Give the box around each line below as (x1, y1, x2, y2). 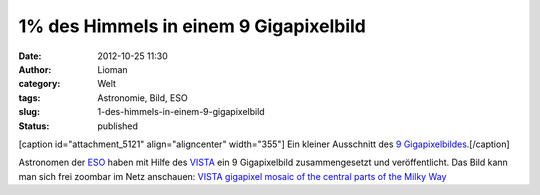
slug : (18, 106, 40, 118)
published (97, 120, 139, 132)
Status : (18, 120, 50, 132)
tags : (18, 91, 41, 104)
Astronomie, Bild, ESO (97, 91, 189, 104)
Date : (18, 50, 42, 62)
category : (18, 78, 61, 90)
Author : (18, 63, 52, 75)
